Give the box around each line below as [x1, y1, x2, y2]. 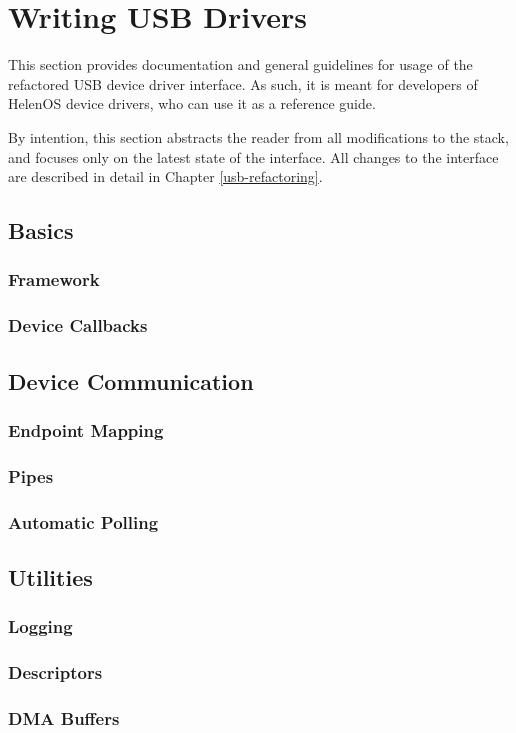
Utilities [8, 561, 93, 592]
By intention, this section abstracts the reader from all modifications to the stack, [8, 126, 509, 147]
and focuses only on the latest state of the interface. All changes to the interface [8, 146, 499, 167]
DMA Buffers [8, 705, 120, 730]
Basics [8, 215, 74, 246]
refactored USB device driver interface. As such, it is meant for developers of [8, 73, 478, 94]
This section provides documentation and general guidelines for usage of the [8, 54, 473, 75]
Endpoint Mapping [8, 417, 164, 442]
